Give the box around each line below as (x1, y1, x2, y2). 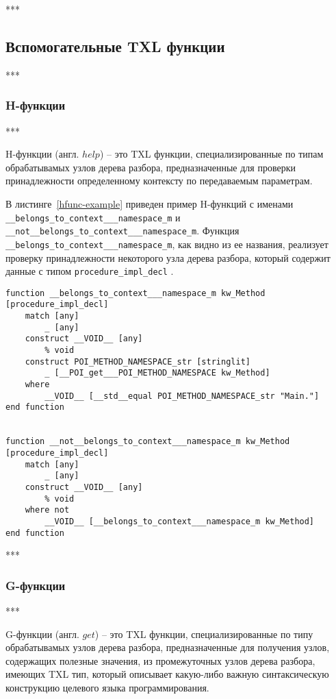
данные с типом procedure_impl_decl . (5, 264, 174, 278)
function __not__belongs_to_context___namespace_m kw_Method (5, 437, 290, 447)
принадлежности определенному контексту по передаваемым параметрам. (5, 173, 313, 188)
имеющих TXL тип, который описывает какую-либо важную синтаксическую (5, 667, 329, 681)
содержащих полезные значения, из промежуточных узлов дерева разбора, (5, 653, 315, 667)
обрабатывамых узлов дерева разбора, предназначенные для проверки (5, 160, 296, 174)
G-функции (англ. (5, 626, 79, 641)
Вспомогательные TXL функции (5, 35, 225, 56)
